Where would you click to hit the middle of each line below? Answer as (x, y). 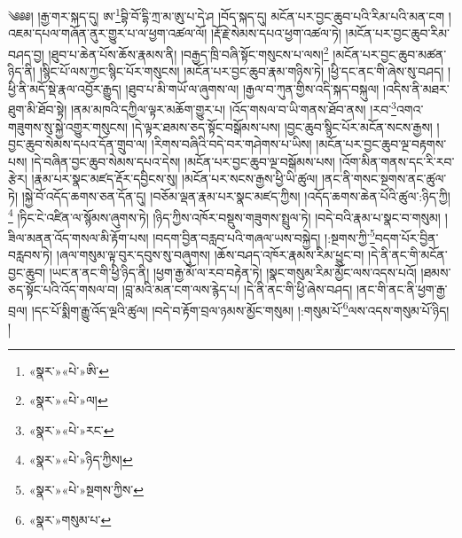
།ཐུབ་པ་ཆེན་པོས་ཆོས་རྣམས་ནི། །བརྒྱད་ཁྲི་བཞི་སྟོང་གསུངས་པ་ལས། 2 (188, 52)
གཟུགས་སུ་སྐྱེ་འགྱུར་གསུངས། (68, 126)
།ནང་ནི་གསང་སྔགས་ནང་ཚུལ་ (384, 179)
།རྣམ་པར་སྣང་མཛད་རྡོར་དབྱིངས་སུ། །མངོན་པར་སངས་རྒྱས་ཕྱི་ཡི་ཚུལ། (175, 179)
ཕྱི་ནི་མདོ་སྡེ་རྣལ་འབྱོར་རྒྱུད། (65, 88)
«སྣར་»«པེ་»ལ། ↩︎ (68, 400)
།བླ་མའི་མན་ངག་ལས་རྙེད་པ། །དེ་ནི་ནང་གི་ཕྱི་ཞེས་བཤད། (237, 289)
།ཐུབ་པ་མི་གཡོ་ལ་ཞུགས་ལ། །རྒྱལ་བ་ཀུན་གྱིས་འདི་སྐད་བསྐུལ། (252, 88)
